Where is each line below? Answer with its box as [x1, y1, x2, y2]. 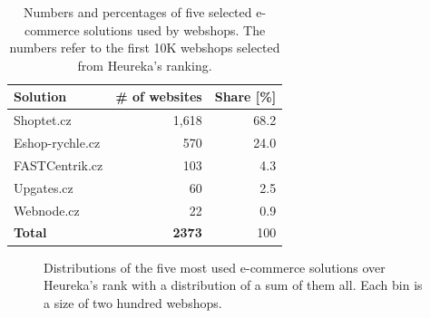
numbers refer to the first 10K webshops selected [9, 38, 280, 57]
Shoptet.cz [14, 111, 72, 130]
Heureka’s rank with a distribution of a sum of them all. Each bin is [44, 275, 423, 294]
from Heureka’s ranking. [77, 55, 212, 74]
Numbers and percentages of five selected [24, 3, 252, 21]
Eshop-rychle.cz [14, 133, 101, 152]
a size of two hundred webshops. [44, 293, 222, 312]
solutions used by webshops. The [83, 20, 266, 39]
